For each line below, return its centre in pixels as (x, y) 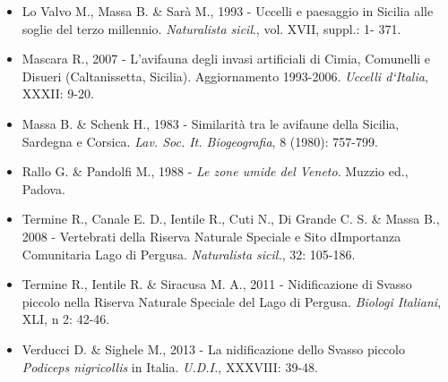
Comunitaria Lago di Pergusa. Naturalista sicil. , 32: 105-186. (189, 254)
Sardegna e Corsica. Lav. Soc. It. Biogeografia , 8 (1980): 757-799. (200, 141)
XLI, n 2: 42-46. (66, 319)
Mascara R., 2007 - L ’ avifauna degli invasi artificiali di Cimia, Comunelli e (226, 59)
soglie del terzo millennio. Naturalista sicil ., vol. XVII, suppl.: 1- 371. (211, 28)
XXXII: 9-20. (58, 93)
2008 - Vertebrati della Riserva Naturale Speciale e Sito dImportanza (211, 236)
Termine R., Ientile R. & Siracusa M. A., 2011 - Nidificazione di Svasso (217, 284)
